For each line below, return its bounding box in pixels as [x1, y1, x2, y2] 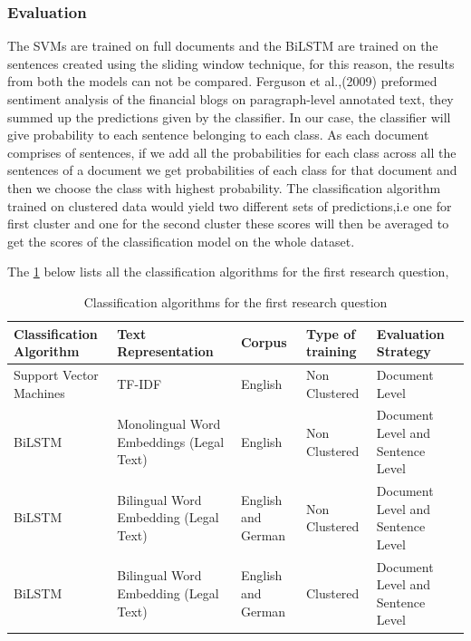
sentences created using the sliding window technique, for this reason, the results [7, 53, 455, 73]
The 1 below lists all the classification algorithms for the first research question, [7, 262, 449, 281]
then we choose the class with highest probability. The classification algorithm [7, 178, 441, 197]
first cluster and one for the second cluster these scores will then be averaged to [7, 214, 449, 233]
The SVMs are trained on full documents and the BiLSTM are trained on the [7, 36, 438, 55]
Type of [305, 324, 356, 343]
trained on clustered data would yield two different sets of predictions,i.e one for [7, 196, 452, 215]
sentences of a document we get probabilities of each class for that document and [7, 160, 457, 180]
